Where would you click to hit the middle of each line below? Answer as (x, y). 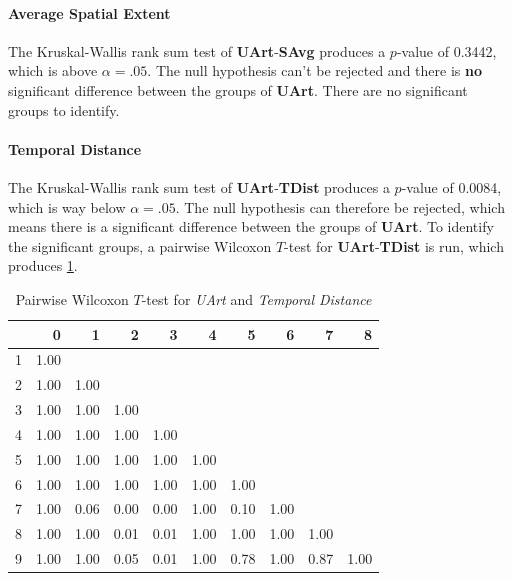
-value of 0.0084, (451, 186)
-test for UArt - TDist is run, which (394, 245)
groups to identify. (64, 109)
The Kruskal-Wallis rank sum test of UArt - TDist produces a (199, 186)
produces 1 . (43, 265)
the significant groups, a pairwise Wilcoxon (140, 245)
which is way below (67, 206)
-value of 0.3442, (446, 50)
